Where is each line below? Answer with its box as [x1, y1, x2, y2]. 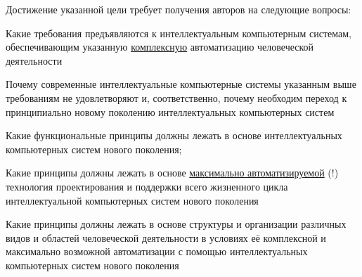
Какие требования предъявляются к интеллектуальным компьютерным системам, [6, 25, 351, 40]
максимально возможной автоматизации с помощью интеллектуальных [6, 244, 308, 259]
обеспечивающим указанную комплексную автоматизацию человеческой [6, 39, 314, 54]
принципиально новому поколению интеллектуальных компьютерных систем [6, 104, 335, 119]
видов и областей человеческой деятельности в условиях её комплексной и [6, 230, 326, 245]
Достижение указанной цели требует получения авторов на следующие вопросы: [6, 2, 351, 16]
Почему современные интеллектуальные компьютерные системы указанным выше [6, 77, 356, 91]
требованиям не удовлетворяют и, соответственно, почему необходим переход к [6, 90, 347, 105]
